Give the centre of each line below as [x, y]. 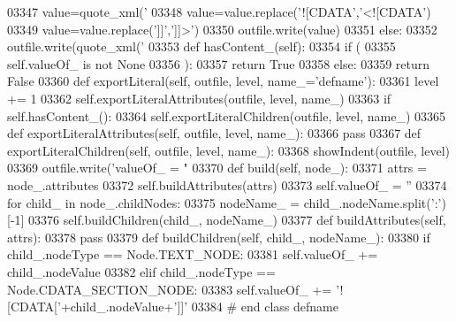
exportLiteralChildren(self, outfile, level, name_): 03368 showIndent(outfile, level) [229, 150]
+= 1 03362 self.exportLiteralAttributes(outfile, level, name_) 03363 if [199, 98]
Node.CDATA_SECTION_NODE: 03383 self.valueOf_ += [170, 289]
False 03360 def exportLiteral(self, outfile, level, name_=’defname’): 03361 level [223, 81]
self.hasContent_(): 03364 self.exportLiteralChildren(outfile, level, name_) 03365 [227, 115]
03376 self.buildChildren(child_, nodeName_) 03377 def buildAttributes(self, [237, 220]
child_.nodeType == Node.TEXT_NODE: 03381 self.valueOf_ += [193, 254]
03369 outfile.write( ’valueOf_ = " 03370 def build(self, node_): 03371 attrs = [217, 168]
